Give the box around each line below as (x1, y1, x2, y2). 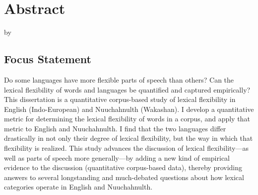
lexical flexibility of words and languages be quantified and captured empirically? (4, 84, 251, 95)
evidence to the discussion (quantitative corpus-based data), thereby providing (4, 162, 243, 173)
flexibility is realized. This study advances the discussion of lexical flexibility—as (4, 143, 249, 153)
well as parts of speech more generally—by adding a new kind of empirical (4, 152, 230, 163)
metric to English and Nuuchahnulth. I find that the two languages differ (4, 123, 226, 133)
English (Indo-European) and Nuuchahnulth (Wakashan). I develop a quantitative (4, 103, 254, 114)
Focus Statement (4, 51, 91, 67)
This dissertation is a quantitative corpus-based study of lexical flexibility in (4, 94, 236, 104)
